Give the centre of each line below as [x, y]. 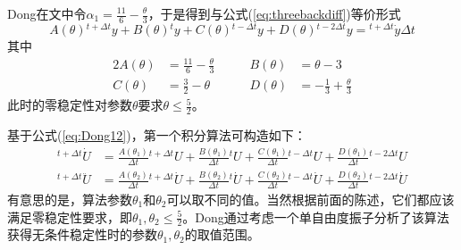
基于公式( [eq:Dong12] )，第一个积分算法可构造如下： [157, 135]
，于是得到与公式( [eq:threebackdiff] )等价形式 [274, 13]
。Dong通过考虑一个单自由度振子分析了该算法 [316, 217]
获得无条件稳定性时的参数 [82, 234]
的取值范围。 [222, 234]
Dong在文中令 [47, 13]
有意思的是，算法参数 [70, 200]
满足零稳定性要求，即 [70, 217]
